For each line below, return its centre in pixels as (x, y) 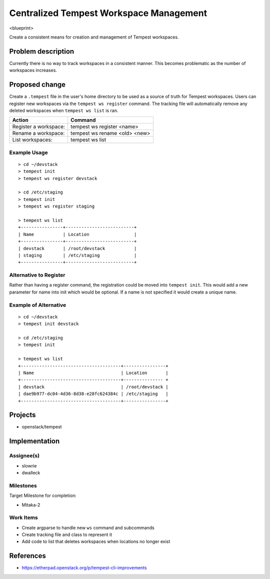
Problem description (42, 51)
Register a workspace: (38, 126)
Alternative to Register (37, 275)
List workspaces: (32, 140)
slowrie (29, 465)
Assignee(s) (24, 456)
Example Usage (28, 152)
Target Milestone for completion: (43, 495)
